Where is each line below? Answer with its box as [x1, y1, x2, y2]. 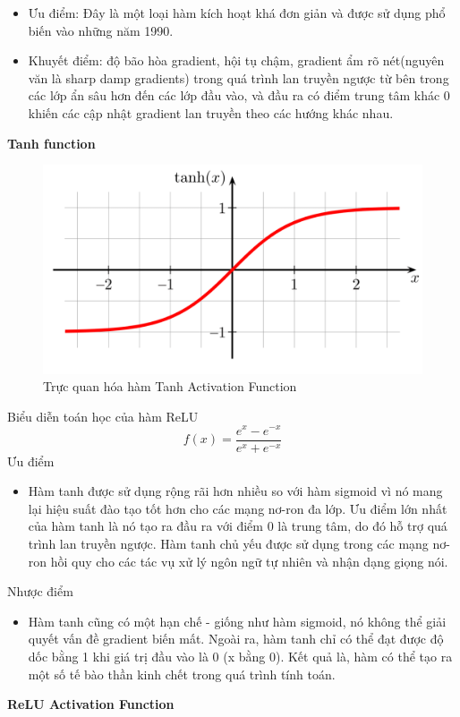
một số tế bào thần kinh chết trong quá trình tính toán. [28, 664, 336, 683]
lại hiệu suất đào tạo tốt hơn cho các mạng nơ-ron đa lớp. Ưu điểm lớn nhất [28, 499, 447, 517]
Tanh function [7, 133, 96, 152]
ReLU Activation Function [7, 695, 175, 713]
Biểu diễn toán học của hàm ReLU [7, 406, 199, 425]
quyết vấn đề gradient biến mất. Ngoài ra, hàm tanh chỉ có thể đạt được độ [28, 629, 444, 648]
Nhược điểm [7, 582, 73, 601]
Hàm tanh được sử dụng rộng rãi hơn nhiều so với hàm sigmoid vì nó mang [28, 482, 443, 500]
